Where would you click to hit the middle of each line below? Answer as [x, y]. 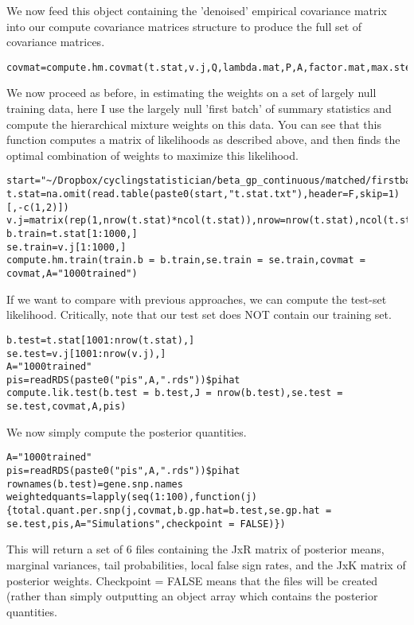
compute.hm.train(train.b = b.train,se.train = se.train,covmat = [186, 260]
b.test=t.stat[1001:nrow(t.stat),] [101, 340]
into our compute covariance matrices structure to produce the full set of [184, 26]
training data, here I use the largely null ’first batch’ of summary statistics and [199, 109]
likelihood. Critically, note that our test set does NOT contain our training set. [199, 314]
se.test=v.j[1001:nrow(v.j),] [86, 353]
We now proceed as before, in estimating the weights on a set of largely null [191, 93]
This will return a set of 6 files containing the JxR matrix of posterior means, [195, 549]
